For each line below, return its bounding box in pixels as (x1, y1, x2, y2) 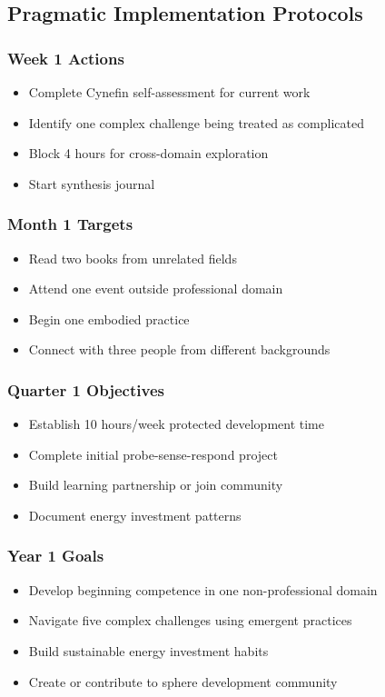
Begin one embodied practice (28, 309, 190, 328)
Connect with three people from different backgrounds (28, 340, 331, 359)
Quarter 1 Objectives (7, 378, 164, 401)
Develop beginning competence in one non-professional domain (28, 580, 378, 599)
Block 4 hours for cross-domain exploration (28, 144, 269, 163)
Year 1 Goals (7, 544, 104, 567)
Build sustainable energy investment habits (28, 641, 269, 660)
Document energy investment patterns (28, 505, 242, 524)
